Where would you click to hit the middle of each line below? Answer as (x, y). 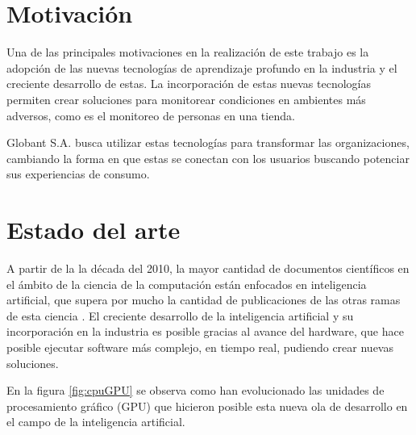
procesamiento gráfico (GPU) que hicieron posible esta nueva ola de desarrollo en (207, 406)
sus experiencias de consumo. (78, 174)
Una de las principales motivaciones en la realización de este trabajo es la (188, 52)
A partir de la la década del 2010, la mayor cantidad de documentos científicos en (208, 268)
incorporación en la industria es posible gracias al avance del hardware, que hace (205, 331)
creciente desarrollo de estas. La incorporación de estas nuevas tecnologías (189, 84)
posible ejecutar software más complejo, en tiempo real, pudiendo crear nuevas (200, 347)
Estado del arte (94, 230)
